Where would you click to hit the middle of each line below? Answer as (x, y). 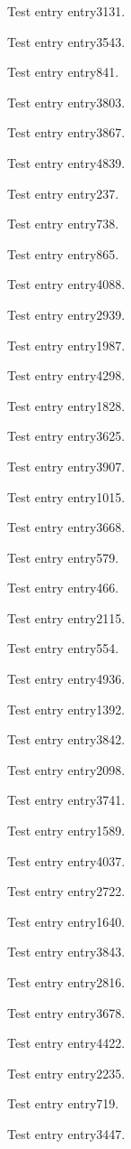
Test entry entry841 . (63, 72)
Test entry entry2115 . (66, 617)
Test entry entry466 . (63, 588)
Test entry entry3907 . (66, 466)
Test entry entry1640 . (66, 921)
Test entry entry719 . (63, 1103)
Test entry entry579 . (63, 557)
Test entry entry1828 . (66, 405)
